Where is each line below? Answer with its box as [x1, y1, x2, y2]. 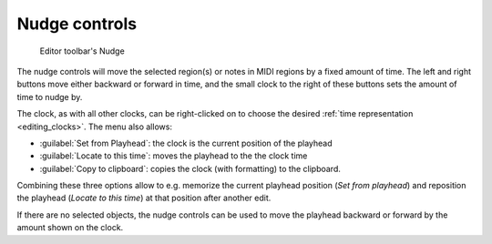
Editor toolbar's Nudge [39, 46, 125, 56]
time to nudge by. [16, 91, 83, 102]
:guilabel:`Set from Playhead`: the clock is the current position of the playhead [39, 137, 333, 148]
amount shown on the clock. [16, 222, 124, 233]
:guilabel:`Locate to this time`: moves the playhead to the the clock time [39, 150, 308, 161]
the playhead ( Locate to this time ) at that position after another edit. [16, 192, 272, 204]
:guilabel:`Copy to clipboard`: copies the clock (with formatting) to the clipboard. [39, 163, 342, 174]
